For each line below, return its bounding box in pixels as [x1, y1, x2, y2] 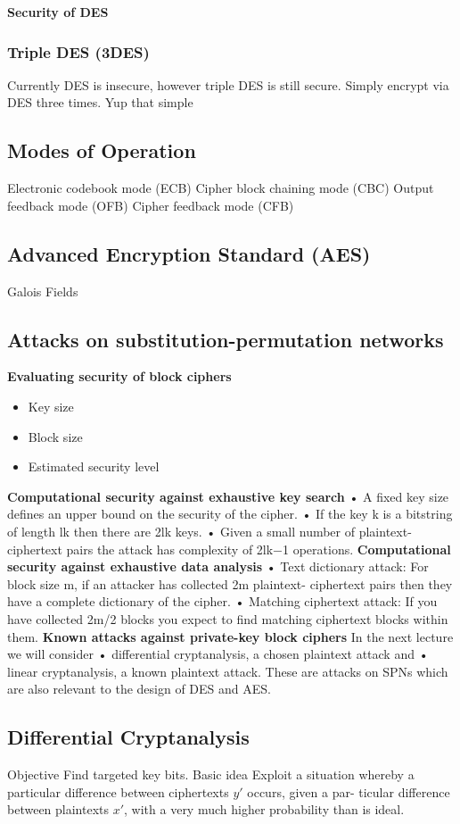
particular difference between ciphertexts [7, 782, 229, 801]
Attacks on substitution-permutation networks [7, 325, 444, 353]
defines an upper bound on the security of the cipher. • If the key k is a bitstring [7, 504, 453, 523]
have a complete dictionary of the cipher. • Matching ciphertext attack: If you [7, 592, 438, 611]
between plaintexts [7, 800, 110, 819]
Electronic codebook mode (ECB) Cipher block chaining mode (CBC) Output [7, 179, 434, 197]
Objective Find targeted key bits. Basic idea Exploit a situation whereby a [7, 765, 415, 784]
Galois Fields [7, 281, 78, 300]
